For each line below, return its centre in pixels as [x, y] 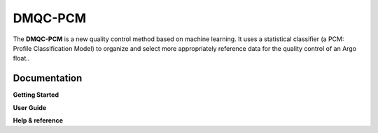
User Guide [30, 107]
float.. [21, 58]
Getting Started [36, 95]
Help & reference [38, 120]
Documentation [48, 78]
